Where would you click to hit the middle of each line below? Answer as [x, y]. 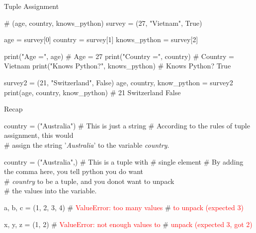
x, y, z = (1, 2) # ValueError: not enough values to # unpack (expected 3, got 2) [128, 224]
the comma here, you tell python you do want [74, 171]
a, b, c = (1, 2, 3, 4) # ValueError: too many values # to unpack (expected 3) [124, 207]
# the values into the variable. [50, 191]
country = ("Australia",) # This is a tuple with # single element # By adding [124, 161]
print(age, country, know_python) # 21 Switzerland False [92, 92]
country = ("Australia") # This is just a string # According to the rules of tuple [127, 125]
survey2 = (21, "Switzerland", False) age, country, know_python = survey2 [119, 82]
